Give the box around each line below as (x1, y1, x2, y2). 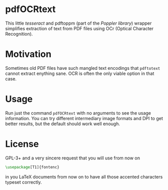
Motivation (5, 49, 52, 60)
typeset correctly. (5, 179, 42, 185)
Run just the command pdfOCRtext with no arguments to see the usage (5, 110, 151, 116)
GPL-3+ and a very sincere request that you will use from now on (5, 155, 140, 161)
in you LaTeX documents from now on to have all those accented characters (5, 173, 163, 179)
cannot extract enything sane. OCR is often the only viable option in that (5, 70, 154, 76)
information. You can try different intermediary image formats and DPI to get (5, 115, 163, 121)
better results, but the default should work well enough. (5, 121, 120, 127)
